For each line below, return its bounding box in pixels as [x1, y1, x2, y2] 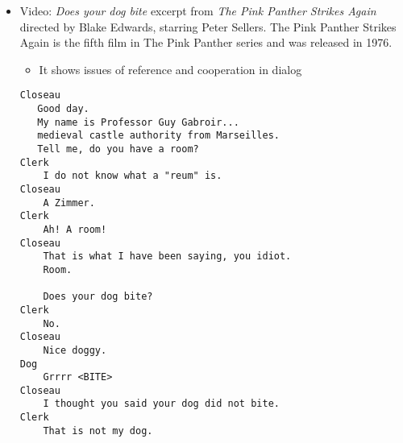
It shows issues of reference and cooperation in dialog [39, 60, 302, 77]
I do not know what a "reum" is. [43, 170, 222, 182]
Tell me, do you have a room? [37, 143, 199, 155]
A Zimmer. [43, 197, 95, 209]
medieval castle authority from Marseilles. [37, 130, 280, 142]
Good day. [37, 103, 89, 115]
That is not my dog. [43, 424, 153, 437]
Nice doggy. [43, 344, 107, 356]
